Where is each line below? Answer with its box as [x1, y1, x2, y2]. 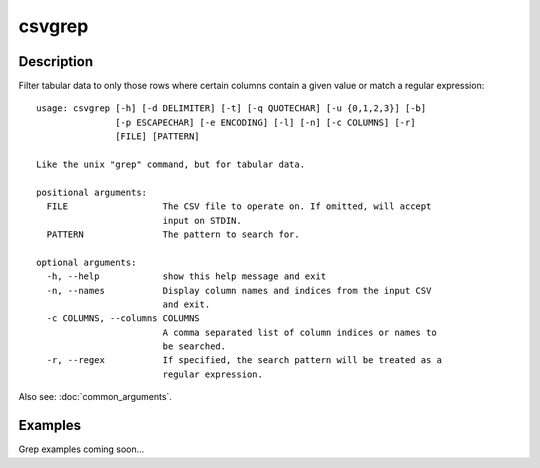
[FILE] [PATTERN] [115, 131, 200, 142]
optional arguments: [36, 256, 137, 268]
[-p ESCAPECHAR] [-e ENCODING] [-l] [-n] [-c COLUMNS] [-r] [115, 116, 416, 128]
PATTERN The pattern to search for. [46, 228, 300, 240]
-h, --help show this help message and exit [46, 271, 327, 282]
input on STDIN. [162, 215, 242, 226]
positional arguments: [36, 186, 148, 198]
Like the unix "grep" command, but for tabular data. [36, 159, 305, 170]
